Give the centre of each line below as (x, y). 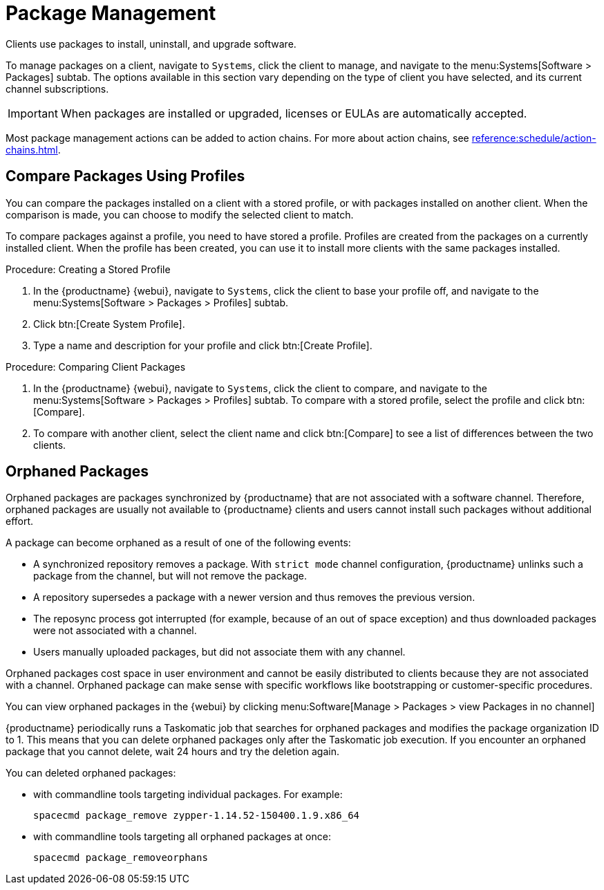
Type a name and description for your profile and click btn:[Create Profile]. (203, 345)
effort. (20, 521)
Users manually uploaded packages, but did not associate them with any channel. (219, 652)
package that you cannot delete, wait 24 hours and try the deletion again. (172, 752)
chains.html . (33, 149)
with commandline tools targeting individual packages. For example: (188, 795)
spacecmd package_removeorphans (121, 858)
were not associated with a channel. (115, 631)
